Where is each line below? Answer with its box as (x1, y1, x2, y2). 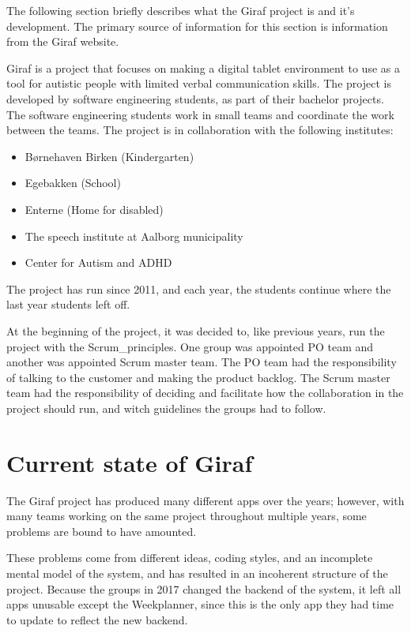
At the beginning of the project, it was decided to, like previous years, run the (6, 322, 385, 339)
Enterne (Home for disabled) (25, 200, 164, 217)
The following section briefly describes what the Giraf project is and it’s (6, 2, 355, 18)
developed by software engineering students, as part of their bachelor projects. (6, 90, 384, 107)
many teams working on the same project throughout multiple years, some (6, 508, 367, 524)
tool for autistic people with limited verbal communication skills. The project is (6, 75, 391, 92)
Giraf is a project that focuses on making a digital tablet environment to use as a (6, 59, 400, 76)
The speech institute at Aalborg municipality (25, 227, 243, 244)
